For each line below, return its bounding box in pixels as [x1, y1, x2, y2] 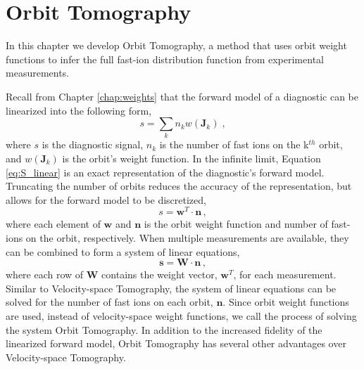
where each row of [6, 267, 84, 282]
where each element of [6, 216, 101, 231]
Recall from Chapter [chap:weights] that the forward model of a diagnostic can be [6, 89, 359, 103]
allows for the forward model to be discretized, [6, 192, 206, 207]
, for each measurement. [233, 267, 337, 282]
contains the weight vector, [101, 267, 218, 282]
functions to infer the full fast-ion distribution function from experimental [6, 51, 324, 66]
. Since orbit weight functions [222, 294, 349, 309]
